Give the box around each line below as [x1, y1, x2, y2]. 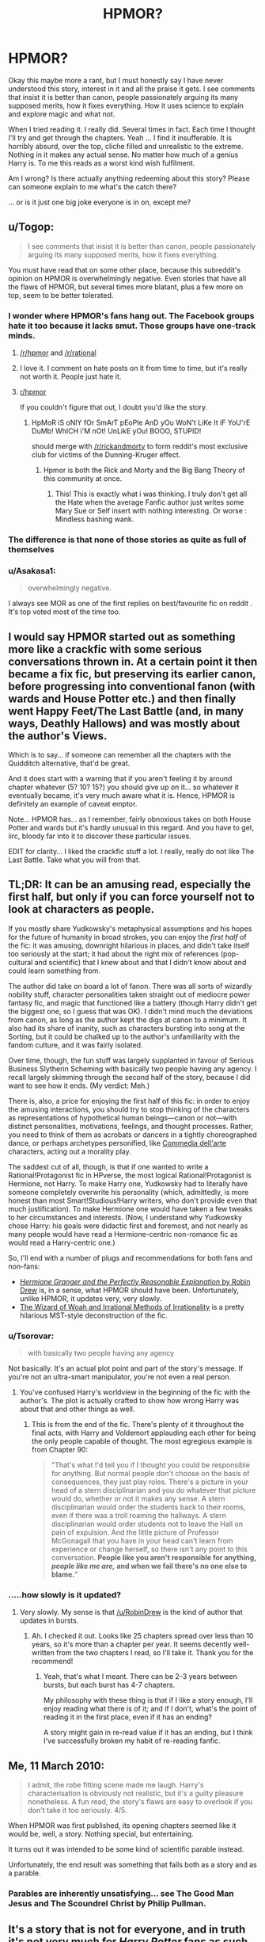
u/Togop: [8, 220, 55, 234]
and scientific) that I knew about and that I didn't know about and [34, 957, 247, 967]
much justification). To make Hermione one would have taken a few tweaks [8, 1204, 253, 1213]
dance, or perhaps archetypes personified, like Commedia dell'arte [8, 1138, 227, 1147]
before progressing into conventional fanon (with [8, 679, 256, 693]
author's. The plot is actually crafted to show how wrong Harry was [19, 1396, 240, 1406]
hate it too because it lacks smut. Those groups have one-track [8, 320, 256, 331]
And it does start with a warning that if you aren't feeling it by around [8, 774, 233, 784]
